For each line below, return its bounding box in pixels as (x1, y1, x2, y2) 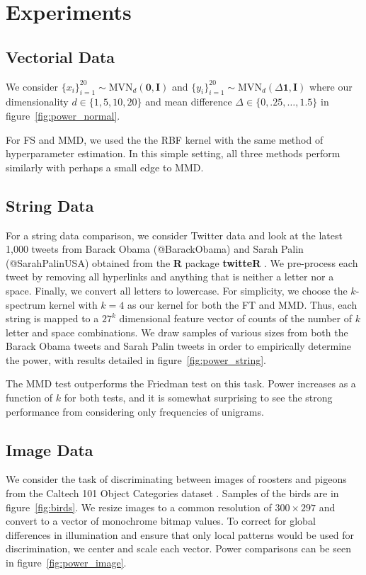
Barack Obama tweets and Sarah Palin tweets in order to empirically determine (6, 338, 352, 353)
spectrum (6, 297, 46, 312)
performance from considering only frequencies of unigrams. (6, 404, 264, 419)
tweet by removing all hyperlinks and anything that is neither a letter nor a (6, 269, 334, 284)
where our (309, 79, 353, 93)
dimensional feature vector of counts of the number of (119, 311, 352, 326)
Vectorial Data (6, 45, 115, 67)
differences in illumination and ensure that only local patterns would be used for (6, 527, 355, 542)
